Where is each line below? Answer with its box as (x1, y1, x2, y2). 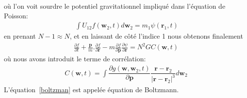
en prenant (4, 31, 36, 41)
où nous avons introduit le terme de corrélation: (4, 54, 146, 64)
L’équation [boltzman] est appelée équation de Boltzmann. (4, 84, 179, 94)
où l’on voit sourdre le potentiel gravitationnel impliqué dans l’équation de (4, 1, 226, 11)
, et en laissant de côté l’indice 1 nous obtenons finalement (69, 31, 243, 41)
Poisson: (4, 10, 28, 20)
